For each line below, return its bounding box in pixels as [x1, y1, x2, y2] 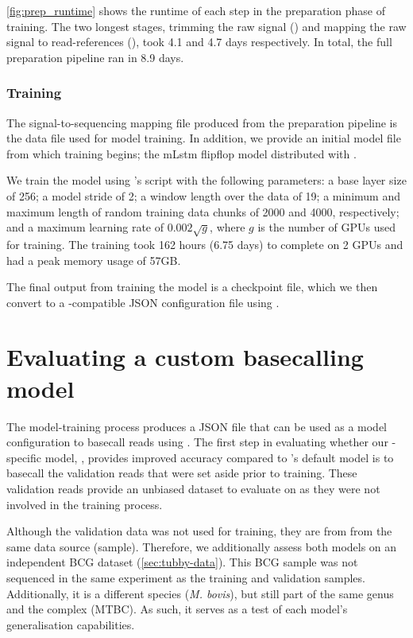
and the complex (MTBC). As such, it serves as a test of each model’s [6, 601, 348, 617]
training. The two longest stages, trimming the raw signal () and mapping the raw [6, 18, 407, 34]
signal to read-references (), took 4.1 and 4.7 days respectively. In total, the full [6, 33, 392, 50]
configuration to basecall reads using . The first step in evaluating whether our [6, 434, 388, 450]
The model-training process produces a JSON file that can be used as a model [6, 418, 388, 434]
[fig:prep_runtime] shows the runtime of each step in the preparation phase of [6, 2, 385, 18]
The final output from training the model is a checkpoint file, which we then [6, 278, 378, 295]
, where [210, 219, 245, 235]
